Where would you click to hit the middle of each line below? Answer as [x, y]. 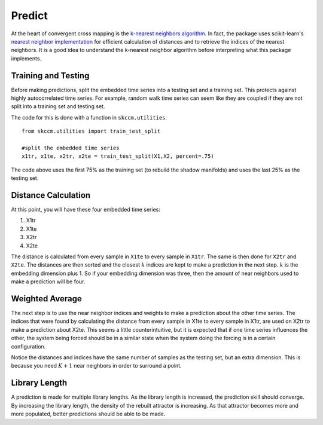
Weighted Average [46, 299]
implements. [26, 58]
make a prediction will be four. [48, 282]
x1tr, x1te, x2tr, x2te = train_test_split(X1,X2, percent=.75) [118, 156]
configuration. [28, 346]
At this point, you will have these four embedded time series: [86, 210]
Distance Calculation [51, 195]
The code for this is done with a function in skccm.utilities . [89, 117]
